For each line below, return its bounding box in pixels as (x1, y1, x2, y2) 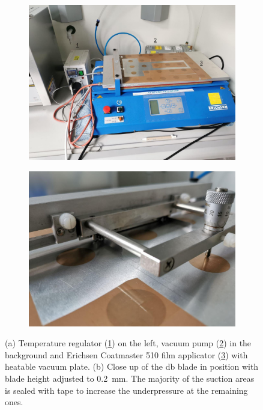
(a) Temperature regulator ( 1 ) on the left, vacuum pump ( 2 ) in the (5, 337, 252, 349)
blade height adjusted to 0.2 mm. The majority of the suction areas (5, 372, 255, 384)
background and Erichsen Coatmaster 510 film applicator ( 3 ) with (5, 348, 248, 361)
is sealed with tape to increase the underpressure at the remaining (5, 384, 248, 396)
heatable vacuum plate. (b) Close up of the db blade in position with (5, 360, 259, 373)
